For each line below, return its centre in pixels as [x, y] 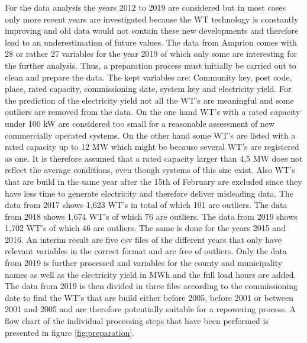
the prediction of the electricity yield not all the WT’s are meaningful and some [149, 100]
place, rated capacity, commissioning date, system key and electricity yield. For [148, 89]
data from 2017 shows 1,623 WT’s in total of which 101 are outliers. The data [146, 205]
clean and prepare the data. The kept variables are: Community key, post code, [148, 77]
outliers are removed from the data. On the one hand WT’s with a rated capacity [153, 112]
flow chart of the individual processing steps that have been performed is [137, 321]
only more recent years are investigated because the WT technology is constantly [152, 19]
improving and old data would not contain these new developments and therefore [152, 31]
